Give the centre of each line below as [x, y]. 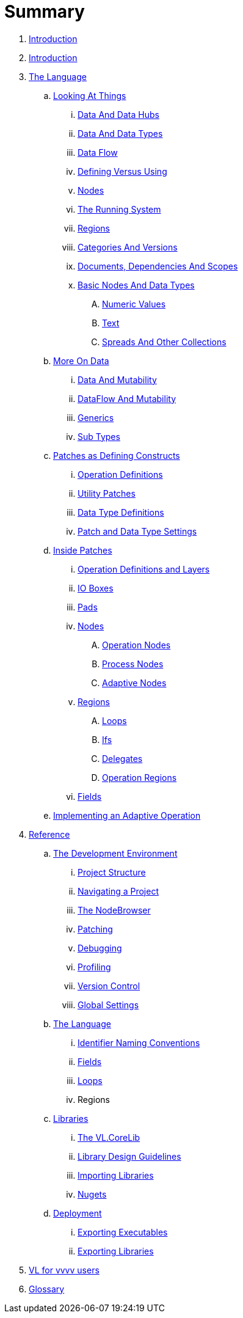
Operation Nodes [136, 645]
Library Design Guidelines [129, 1156]
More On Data [81, 361]
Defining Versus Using [122, 171]
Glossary [47, 1289]
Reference [49, 834]
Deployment [78, 1213]
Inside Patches [83, 550]
